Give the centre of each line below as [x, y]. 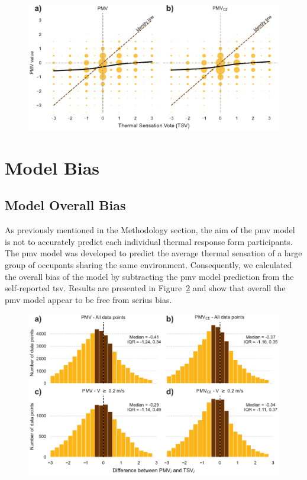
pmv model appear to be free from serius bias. [88, 299]
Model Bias [52, 167]
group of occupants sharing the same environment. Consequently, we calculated [148, 264]
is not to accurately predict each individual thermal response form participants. [149, 241]
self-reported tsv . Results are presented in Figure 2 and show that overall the [145, 288]
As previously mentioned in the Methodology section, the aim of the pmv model [150, 230]
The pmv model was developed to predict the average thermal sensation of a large [153, 253]
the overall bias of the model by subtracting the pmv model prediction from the [149, 276]
